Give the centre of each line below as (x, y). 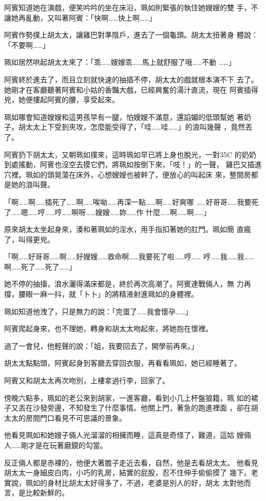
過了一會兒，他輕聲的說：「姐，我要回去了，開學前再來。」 (101, 345)
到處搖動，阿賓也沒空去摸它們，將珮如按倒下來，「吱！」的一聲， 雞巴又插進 (133, 164)
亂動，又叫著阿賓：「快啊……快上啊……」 (91, 17)
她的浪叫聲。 (33, 184)
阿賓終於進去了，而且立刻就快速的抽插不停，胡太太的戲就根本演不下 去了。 (131, 79)
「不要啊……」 (27, 44)
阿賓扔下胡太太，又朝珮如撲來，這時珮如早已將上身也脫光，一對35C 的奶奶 (130, 154)
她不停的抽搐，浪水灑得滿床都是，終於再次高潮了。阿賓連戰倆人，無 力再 (128, 284)
